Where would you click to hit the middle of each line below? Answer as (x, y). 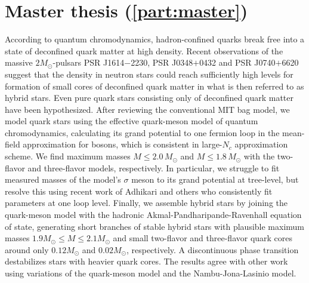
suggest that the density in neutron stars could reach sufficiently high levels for (149, 74)
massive (19, 62)
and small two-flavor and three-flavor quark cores (203, 238)
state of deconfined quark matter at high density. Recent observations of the (144, 50)
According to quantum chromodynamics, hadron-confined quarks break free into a (155, 39)
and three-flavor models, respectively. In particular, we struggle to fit (154, 167)
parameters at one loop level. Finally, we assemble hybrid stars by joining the (146, 203)
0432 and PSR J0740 (237, 62)
